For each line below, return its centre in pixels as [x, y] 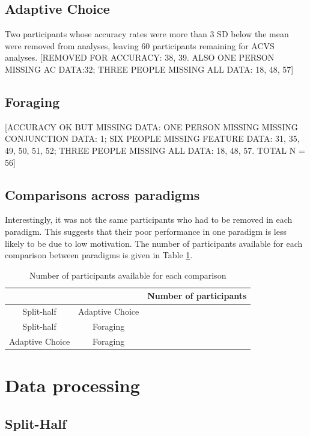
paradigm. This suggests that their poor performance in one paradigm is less [146, 231]
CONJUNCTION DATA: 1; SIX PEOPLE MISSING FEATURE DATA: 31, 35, [152, 138]
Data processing [72, 385]
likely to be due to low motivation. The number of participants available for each [154, 243]
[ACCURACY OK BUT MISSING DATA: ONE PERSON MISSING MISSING [151, 126]
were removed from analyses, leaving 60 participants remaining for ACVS [140, 45]
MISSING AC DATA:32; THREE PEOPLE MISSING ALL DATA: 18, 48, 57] [149, 69]
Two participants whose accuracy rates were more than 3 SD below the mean [147, 34]
